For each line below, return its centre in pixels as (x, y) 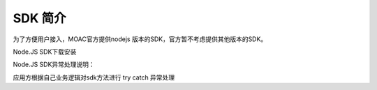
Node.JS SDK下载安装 (45, 52)
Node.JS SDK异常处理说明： (54, 65)
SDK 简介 (39, 18)
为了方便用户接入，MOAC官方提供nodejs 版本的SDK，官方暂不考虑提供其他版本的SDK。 (140, 39)
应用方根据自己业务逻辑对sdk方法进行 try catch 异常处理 (94, 77)
